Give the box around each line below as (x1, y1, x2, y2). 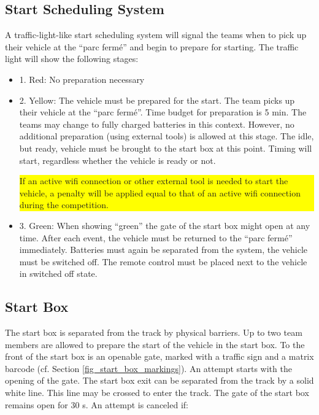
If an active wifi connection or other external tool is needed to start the (19, 174, 288, 187)
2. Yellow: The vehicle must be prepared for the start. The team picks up (19, 93, 295, 106)
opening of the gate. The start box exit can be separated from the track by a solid (5, 374, 314, 387)
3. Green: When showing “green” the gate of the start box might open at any (19, 219, 310, 231)
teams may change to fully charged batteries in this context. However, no (19, 117, 294, 130)
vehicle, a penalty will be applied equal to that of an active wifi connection (19, 186, 301, 199)
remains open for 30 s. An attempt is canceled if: (5, 398, 188, 411)
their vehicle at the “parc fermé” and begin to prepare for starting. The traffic (5, 40, 299, 53)
